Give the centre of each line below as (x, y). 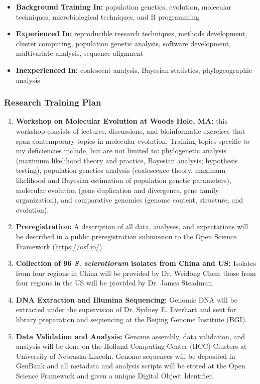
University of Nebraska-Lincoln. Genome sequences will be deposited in (125, 356)
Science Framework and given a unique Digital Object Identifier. (115, 376)
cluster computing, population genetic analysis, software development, (123, 43)
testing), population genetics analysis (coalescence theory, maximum (121, 170)
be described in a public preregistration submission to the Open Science (126, 236)
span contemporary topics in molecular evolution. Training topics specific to (133, 140)
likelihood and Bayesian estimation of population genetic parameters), (123, 180)
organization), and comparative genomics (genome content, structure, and (129, 200)
